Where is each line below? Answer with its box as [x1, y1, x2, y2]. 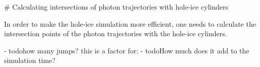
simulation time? [4, 55, 55, 65]
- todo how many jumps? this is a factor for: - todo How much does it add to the [4, 45, 249, 55]
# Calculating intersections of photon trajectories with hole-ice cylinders [4, 2, 228, 12]
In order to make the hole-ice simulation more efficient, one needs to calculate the [4, 18, 256, 29]
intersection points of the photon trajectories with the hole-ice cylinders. [4, 28, 227, 39]
